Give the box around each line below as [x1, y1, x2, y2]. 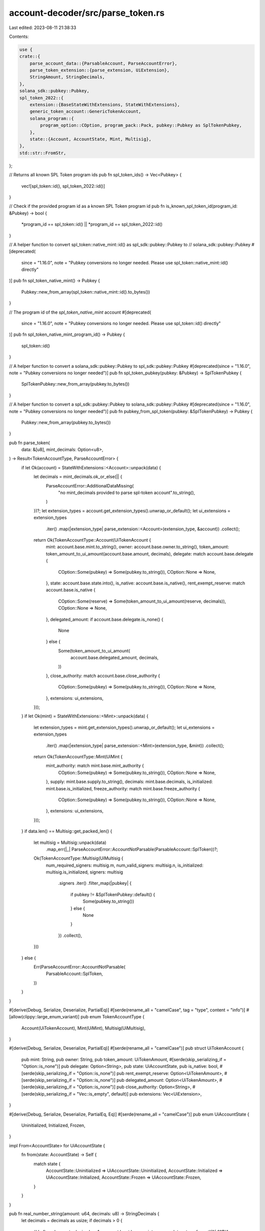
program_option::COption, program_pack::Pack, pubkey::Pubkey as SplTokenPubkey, [40, 123, 242, 128]
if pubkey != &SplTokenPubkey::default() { [70, 891, 156, 897]
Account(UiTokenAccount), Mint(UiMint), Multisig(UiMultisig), [21, 1025, 146, 1031]
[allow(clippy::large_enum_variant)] [9, 1014, 79, 1020]
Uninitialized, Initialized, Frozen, [21, 1123, 85, 1128]
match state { [33, 1161, 61, 1166]
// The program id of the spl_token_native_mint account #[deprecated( [9, 309, 152, 315]
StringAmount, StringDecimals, [29, 74, 105, 80]
